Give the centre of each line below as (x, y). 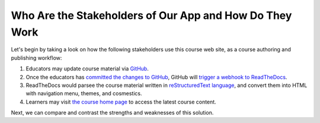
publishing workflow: (36, 58)
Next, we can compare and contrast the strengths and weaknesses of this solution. (112, 113)
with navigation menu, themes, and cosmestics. (84, 93)
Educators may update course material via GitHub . (87, 69)
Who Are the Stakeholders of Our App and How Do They (151, 15)
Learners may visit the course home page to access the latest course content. (121, 102)
